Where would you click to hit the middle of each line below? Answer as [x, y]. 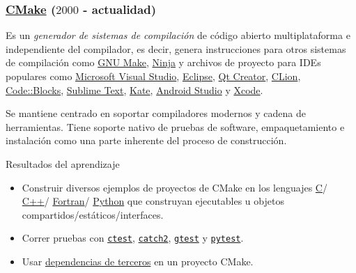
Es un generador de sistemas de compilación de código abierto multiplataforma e [178, 35]
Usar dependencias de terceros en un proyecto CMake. [138, 261]
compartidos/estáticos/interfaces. [93, 214]
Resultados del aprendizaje [63, 163]
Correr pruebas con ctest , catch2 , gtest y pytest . [133, 238]
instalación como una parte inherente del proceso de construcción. [146, 140]
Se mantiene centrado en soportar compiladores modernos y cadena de [156, 113]
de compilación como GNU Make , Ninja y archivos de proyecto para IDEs [163, 62]
